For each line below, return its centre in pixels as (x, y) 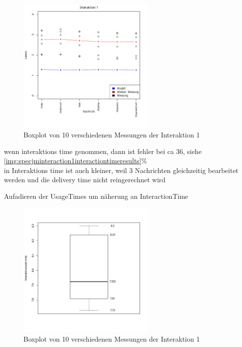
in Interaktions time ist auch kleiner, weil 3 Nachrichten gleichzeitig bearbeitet (121, 170)
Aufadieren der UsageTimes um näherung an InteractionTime (96, 196)
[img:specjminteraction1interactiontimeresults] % (76, 161)
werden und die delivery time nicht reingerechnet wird (85, 180)
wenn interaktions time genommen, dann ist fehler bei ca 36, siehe (103, 151)
